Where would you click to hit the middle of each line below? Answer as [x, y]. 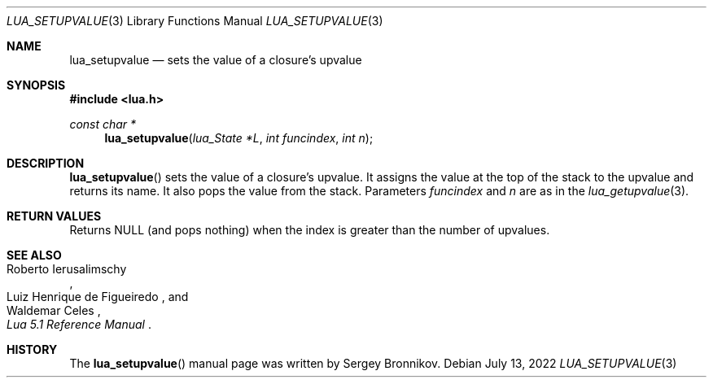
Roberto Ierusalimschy [67, 269]
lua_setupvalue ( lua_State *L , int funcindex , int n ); [239, 138]
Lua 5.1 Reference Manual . [79, 324]
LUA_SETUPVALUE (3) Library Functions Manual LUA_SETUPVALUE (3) [195, 21]
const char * [103, 124]
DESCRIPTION [46, 163]
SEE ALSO [34, 255]
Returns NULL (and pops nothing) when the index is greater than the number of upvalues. [310, 230]
